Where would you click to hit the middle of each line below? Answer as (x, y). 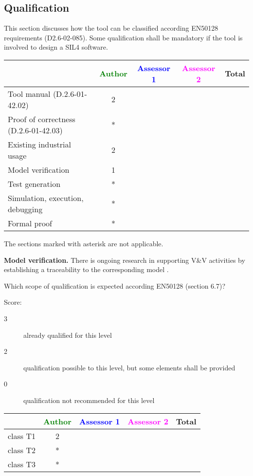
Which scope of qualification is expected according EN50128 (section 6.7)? (115, 285)
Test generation (34, 183)
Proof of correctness (42, 119)
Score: (13, 302)
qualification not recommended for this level (89, 400)
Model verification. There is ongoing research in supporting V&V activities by (125, 260)
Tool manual (29, 93)
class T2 (22, 450)
